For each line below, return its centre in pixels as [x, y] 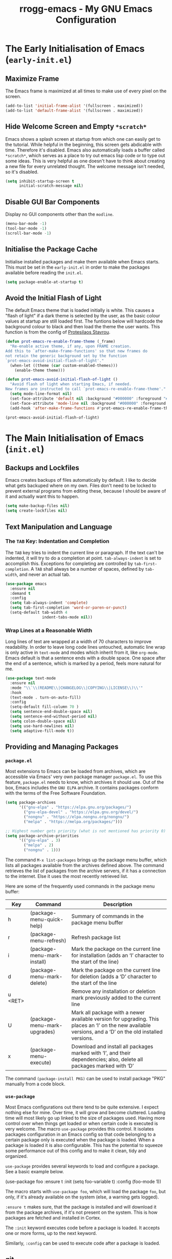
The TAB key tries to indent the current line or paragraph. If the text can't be [84, 552]
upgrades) [42, 1032]
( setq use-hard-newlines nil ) [42, 726]
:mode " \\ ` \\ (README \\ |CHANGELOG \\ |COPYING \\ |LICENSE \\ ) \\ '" [77, 688]
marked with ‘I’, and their [101, 1053]
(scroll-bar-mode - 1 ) [28, 233]
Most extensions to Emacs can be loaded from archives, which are [76, 772]
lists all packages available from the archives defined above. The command [85, 866]
